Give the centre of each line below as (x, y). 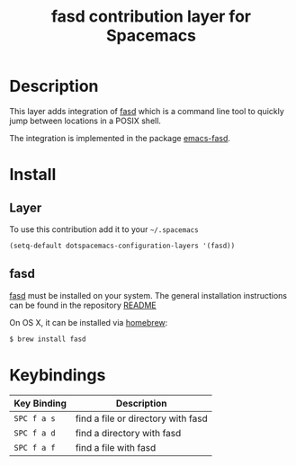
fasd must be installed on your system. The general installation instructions (148, 295)
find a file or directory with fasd (142, 418)
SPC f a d (35, 433)
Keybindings (58, 375)
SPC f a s (35, 419)
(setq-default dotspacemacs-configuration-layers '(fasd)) (122, 246)
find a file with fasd (116, 448)
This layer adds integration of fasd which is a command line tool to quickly (147, 111)
